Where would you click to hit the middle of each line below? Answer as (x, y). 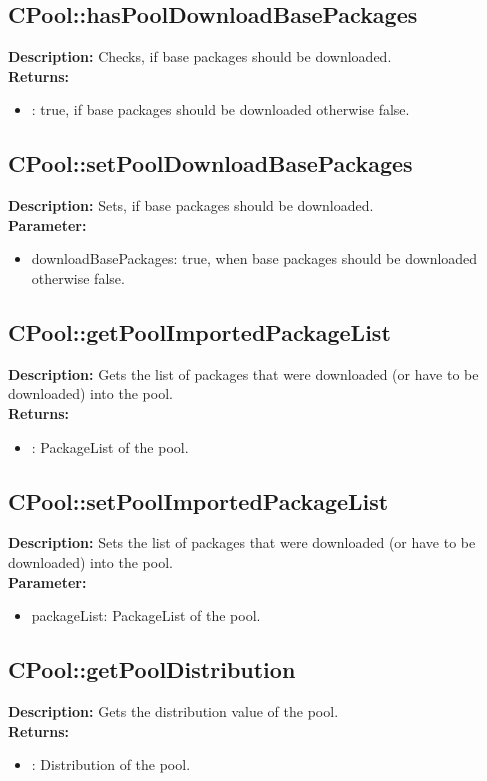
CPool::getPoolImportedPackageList (199, 331)
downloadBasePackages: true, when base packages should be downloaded (254, 258)
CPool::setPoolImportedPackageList (198, 500)
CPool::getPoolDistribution (152, 669)
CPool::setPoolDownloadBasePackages (210, 163)
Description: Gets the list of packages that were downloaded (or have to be (243, 373)
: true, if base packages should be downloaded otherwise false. (220, 109)
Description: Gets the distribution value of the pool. (173, 710)
